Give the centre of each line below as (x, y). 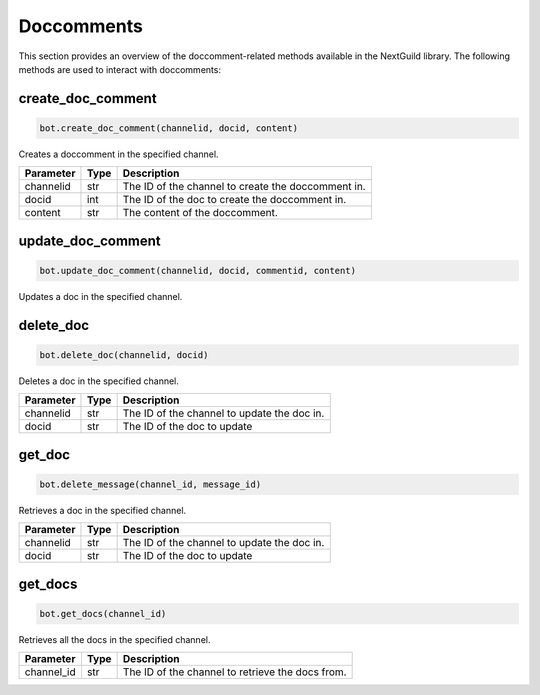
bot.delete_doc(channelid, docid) (124, 354)
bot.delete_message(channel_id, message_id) (150, 484)
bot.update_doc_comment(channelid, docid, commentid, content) (198, 270)
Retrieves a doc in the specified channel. (102, 510)
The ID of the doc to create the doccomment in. (234, 200)
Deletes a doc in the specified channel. (99, 381)
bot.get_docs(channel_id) (103, 613)
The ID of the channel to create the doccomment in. (244, 187)
